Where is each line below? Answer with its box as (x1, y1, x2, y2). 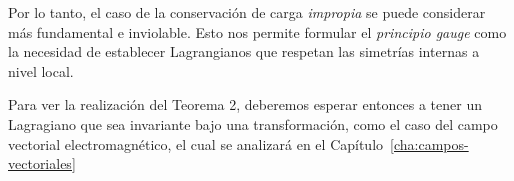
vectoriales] (8, 153, 76, 174)
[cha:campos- (390, 133, 469, 154)
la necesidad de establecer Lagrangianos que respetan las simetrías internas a (8, 41, 480, 62)
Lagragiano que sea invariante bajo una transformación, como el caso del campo (8, 113, 498, 134)
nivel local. (8, 60, 74, 81)
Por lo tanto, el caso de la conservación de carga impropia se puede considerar (8, 2, 486, 22)
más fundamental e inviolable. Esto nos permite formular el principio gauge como (8, 21, 507, 42)
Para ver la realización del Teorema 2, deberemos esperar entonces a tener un (8, 94, 482, 115)
